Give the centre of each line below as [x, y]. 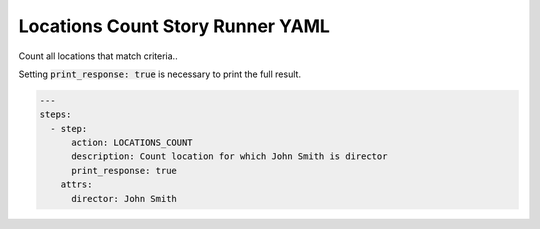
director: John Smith [124, 198]
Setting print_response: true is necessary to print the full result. [160, 74]
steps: [55, 114]
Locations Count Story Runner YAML [174, 26]
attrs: [76, 184]
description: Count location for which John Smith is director [229, 156]
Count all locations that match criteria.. [98, 56]
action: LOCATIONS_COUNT [132, 143]
